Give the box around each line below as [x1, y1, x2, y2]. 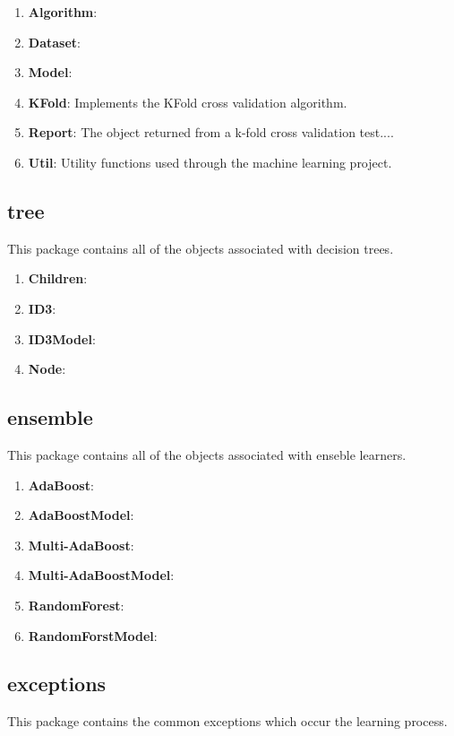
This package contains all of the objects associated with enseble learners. [7, 445, 407, 463]
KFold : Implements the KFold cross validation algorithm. [28, 92, 347, 111]
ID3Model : [28, 329, 96, 348]
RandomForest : [28, 595, 124, 614]
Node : [28, 359, 66, 378]
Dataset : [28, 32, 81, 51]
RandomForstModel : [28, 626, 158, 645]
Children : [28, 269, 88, 288]
